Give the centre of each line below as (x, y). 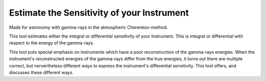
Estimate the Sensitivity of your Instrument (99, 13)
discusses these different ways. (41, 72)
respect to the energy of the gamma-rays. (52, 43)
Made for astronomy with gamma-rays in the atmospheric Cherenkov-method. (88, 27)
